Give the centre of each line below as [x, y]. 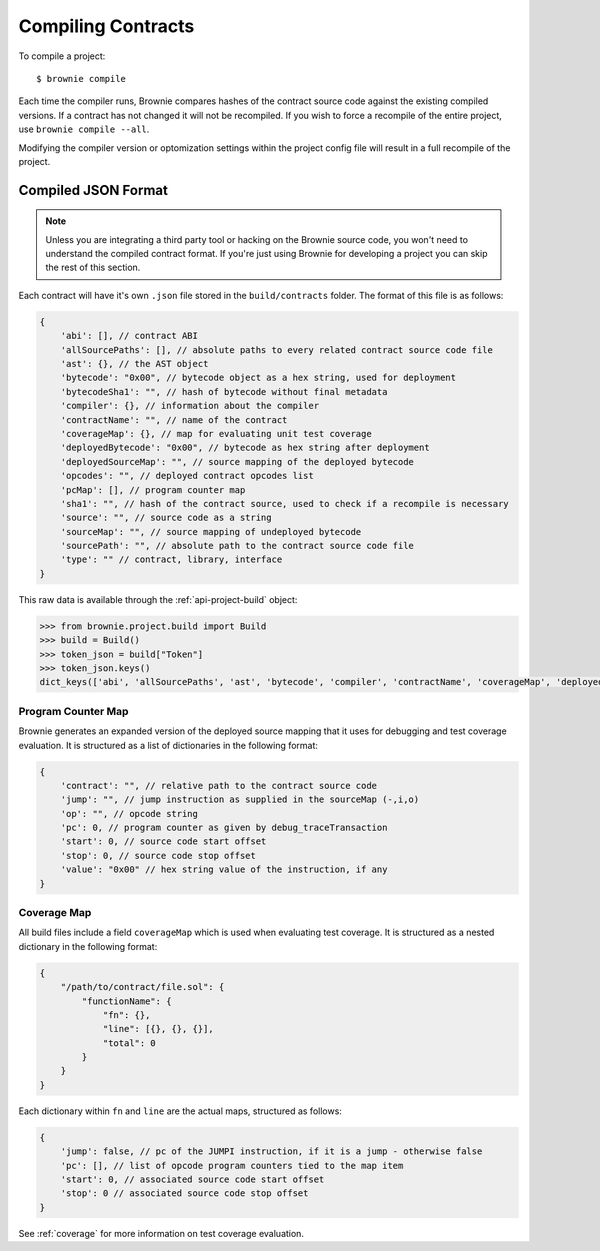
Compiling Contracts [106, 26]
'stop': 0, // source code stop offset [158, 855]
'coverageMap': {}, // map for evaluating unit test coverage [216, 433]
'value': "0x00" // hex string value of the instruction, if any [224, 869]
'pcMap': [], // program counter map [153, 489]
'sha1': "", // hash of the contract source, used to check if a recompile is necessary [284, 503]
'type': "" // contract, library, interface [171, 559]
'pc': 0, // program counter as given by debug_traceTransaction [224, 828]
